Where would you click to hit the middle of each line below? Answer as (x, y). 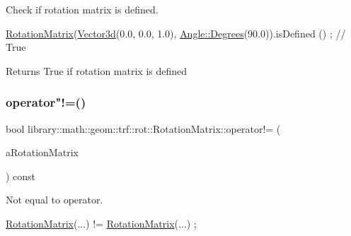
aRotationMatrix (42, 152)
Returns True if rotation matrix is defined (97, 70)
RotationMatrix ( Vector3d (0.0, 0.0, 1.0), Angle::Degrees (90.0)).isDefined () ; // (176, 33)
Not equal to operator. (54, 200)
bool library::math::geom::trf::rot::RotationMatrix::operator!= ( (143, 128)
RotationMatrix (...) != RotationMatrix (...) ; (101, 223)
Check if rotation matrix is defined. (82, 9)
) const (21, 176)
